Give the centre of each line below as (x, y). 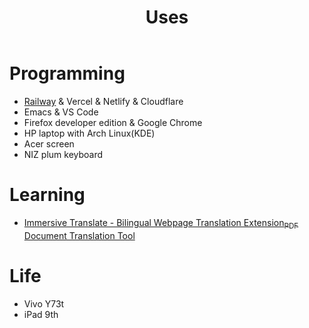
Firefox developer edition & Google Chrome (113, 122)
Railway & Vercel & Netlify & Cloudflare (103, 101)
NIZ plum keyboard (63, 154)
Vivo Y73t (44, 303)
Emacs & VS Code (61, 112)
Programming (67, 73)
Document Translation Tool (79, 235)
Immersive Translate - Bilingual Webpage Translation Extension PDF (161, 223)
